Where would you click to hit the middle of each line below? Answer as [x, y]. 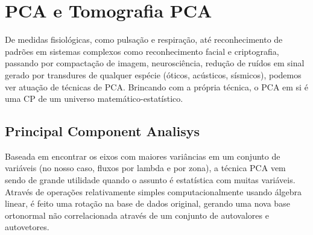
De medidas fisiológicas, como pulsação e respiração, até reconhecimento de [144, 39]
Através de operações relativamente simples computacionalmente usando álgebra [153, 191]
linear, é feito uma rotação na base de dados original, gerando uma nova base [147, 203]
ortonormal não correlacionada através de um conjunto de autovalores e [137, 215]
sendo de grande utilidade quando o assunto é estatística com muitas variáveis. [150, 180]
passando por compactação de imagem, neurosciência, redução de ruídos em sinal [155, 63]
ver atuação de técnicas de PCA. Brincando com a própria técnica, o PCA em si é [156, 86]
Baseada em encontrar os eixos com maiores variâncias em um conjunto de [143, 156]
